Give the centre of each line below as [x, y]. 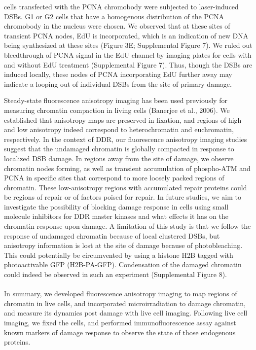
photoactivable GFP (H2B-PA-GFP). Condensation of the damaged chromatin [123, 264]
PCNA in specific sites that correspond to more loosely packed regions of [114, 178]
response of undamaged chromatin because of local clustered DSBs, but [112, 235]
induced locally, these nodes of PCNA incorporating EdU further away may [118, 74]
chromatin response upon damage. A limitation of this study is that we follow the [128, 226]
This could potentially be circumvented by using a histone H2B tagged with [119, 255]
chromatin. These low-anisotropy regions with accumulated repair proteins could [126, 187]
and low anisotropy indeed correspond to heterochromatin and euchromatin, [119, 129]
